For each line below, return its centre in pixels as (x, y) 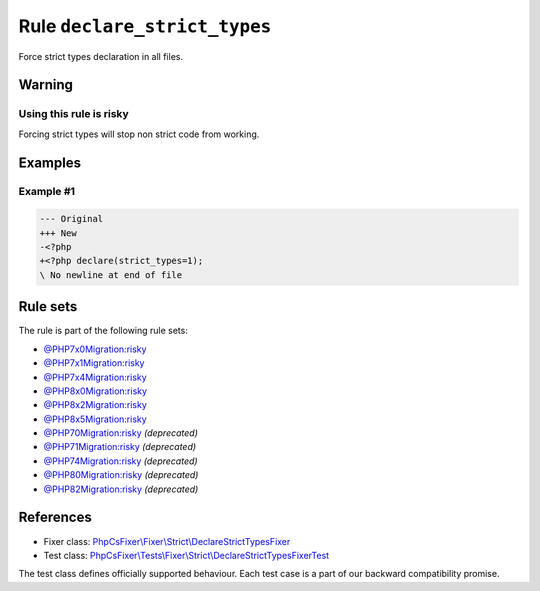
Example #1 (46, 192)
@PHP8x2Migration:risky (95, 405)
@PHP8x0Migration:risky (95, 391)
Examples (50, 162)
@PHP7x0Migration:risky (95, 349)
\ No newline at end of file (111, 274)
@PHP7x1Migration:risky (94, 363)
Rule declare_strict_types (145, 26)
